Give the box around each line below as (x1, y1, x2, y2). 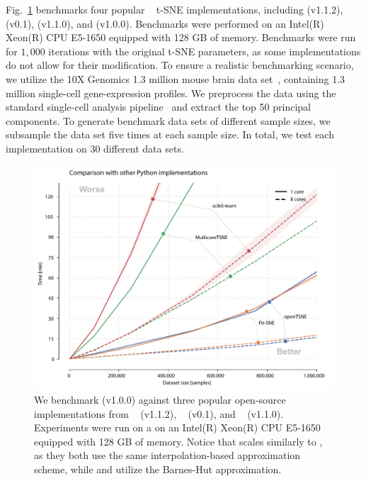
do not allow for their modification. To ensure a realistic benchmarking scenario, (6, 57, 354, 72)
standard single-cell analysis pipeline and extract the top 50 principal (6, 99, 311, 114)
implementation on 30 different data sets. (6, 140, 184, 155)
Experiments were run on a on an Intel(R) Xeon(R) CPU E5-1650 (34, 420, 321, 435)
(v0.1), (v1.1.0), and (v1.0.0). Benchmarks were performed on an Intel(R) (6, 16, 324, 31)
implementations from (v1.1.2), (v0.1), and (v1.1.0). (34, 406, 284, 421)
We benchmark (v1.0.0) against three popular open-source (34, 392, 286, 407)
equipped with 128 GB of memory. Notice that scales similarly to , (34, 433, 323, 448)
